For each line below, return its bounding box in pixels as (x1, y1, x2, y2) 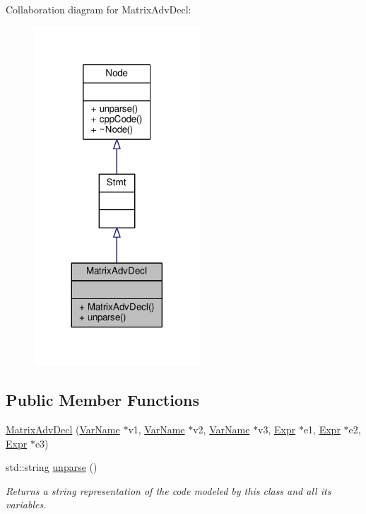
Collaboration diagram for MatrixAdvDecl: (6, 2, 191, 16)
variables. (6, 497, 47, 512)
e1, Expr (303, 421, 341, 436)
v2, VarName (193, 421, 250, 436)
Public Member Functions (6, 389, 199, 411)
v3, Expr (258, 421, 296, 436)
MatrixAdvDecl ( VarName (6, 421, 120, 436)
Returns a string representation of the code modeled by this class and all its (6, 483, 331, 498)
